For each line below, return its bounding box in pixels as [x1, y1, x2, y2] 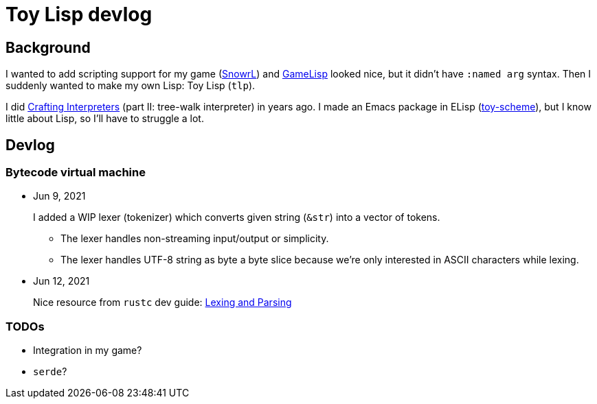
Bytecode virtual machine [5, 165, 146, 180]
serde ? [33, 366, 67, 378]
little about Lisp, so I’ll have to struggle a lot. [5, 112, 204, 125]
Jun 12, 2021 [33, 275, 90, 287]
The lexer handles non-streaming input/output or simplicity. [60, 233, 329, 245]
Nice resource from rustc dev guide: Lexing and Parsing [33, 296, 292, 309]
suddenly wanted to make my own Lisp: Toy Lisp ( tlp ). [5, 80, 256, 92]
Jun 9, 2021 [33, 190, 86, 202]
